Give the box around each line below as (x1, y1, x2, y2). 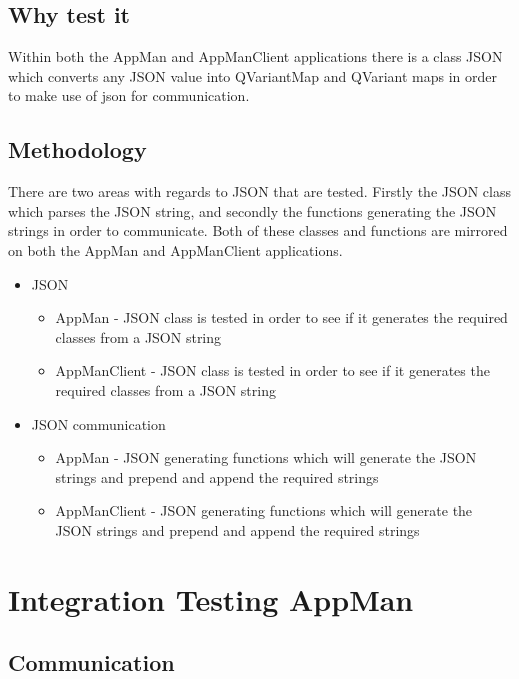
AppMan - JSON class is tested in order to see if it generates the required (55, 307, 508, 328)
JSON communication (31, 413, 166, 434)
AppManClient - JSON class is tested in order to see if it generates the (55, 360, 490, 381)
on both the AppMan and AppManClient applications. (8, 239, 343, 260)
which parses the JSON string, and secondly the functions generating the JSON (8, 200, 497, 221)
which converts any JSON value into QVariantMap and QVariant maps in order (8, 65, 498, 86)
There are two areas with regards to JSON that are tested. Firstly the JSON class (8, 181, 511, 202)
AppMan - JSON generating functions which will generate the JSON (55, 447, 477, 468)
